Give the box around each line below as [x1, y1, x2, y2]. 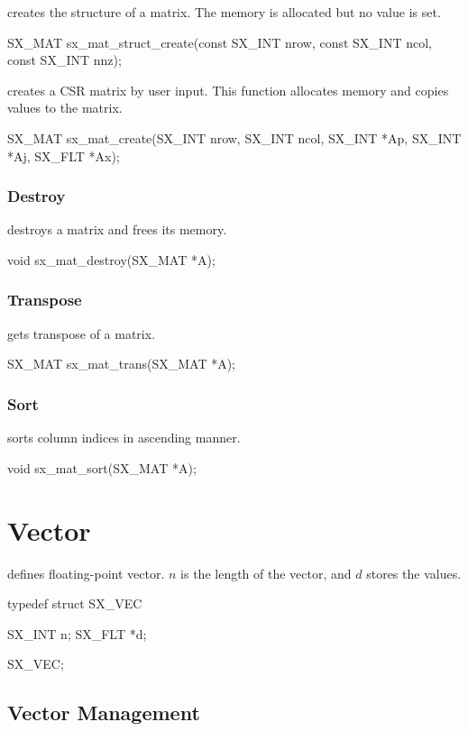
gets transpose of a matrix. [7, 324, 156, 343]
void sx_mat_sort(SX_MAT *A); [7, 458, 197, 477]
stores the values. [366, 563, 462, 582]
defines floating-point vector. [7, 563, 165, 582]
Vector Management [7, 699, 200, 726]
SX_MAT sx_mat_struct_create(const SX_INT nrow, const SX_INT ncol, [7, 32, 432, 51]
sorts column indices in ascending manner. [7, 428, 241, 447]
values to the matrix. [7, 98, 123, 117]
